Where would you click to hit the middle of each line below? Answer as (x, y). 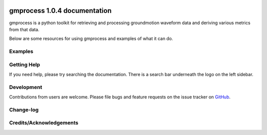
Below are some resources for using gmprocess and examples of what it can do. (91, 39)
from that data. (24, 29)
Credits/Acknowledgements (44, 123)
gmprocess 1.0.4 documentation (60, 11)
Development (26, 87)
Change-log (24, 110)
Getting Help (25, 64)
